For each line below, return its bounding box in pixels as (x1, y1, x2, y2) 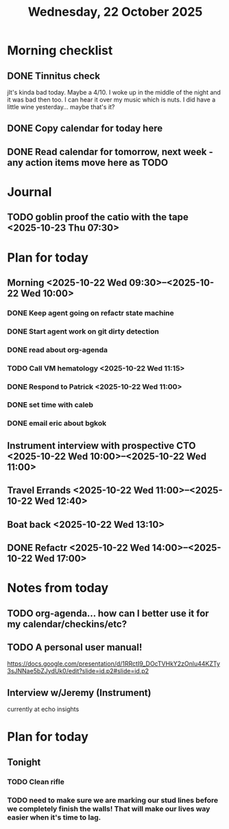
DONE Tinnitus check (7, 70, 101, 82)
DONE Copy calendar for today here (7, 123, 163, 135)
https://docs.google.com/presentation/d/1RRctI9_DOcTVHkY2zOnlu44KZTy (7, 659, 221, 668)
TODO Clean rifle (7, 777, 65, 786)
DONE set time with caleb (7, 400, 94, 410)
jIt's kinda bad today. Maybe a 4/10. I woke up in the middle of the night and (7, 89, 221, 96)
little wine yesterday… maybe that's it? (7, 103, 115, 110)
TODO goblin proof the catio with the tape (7, 211, 189, 223)
